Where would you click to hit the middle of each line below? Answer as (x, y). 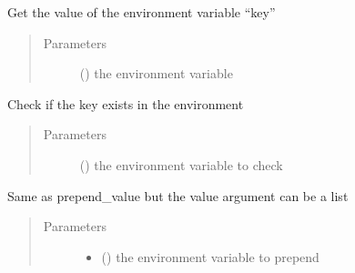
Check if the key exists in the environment (126, 103)
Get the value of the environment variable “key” (142, 12)
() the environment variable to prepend (210, 256)
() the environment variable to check (181, 164)
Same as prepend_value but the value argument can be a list (178, 195)
